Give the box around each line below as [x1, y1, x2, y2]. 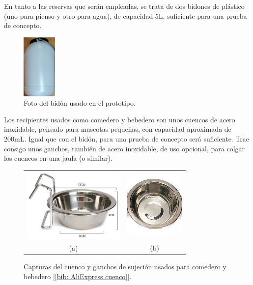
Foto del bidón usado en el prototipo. [24, 98, 136, 108]
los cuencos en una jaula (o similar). [4, 153, 112, 163]
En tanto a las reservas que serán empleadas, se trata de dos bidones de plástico [4, 1, 245, 11]
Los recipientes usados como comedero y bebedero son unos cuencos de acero [4, 114, 235, 124]
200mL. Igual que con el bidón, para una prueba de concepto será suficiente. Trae [4, 134, 250, 144]
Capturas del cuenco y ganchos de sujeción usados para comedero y [24, 261, 226, 272]
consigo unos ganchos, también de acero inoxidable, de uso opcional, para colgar [4, 143, 245, 153]
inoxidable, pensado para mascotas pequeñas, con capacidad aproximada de [4, 124, 231, 134]
